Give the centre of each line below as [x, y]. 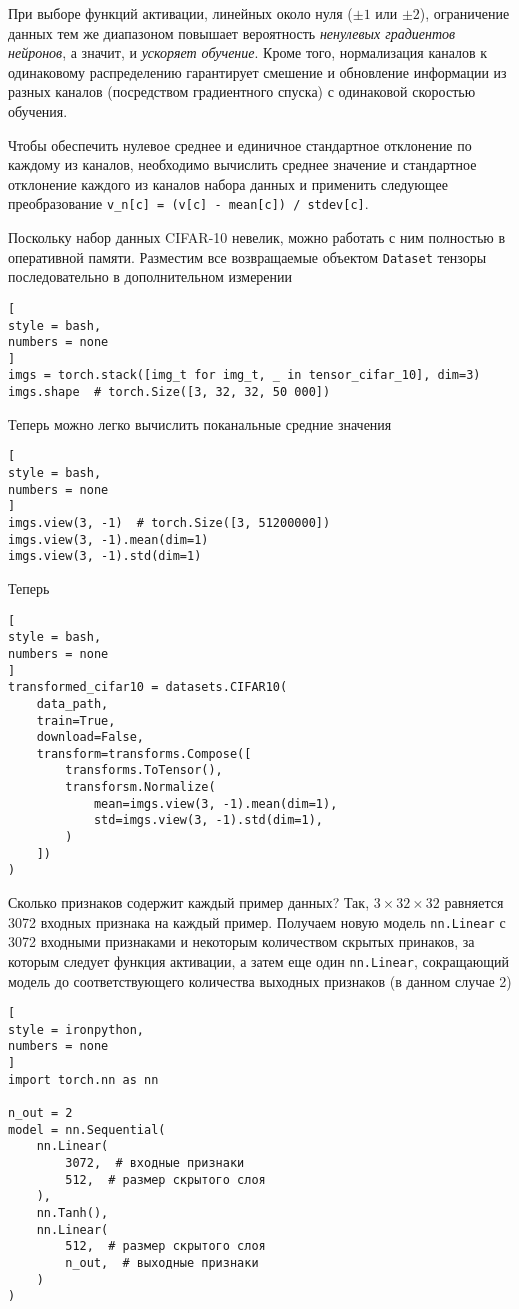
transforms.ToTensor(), [144, 770]
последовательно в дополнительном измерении [150, 276]
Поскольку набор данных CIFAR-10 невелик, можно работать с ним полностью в [257, 237]
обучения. [38, 110]
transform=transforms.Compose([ [144, 753]
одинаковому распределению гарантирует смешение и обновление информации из [257, 71]
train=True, [76, 720]
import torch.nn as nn [83, 1079]
